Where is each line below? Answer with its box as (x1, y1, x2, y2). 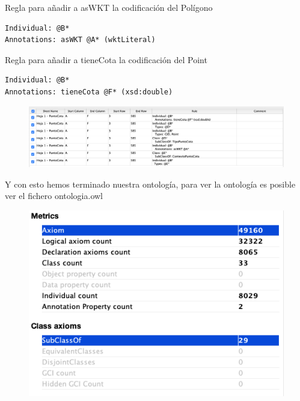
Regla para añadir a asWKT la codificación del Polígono (5, 1, 213, 13)
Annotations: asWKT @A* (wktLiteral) (5, 35, 156, 44)
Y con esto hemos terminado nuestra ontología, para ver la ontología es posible (5, 177, 296, 190)
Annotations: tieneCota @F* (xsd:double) (5, 87, 173, 96)
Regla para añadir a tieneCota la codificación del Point (5, 53, 207, 66)
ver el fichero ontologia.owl (5, 189, 103, 202)
